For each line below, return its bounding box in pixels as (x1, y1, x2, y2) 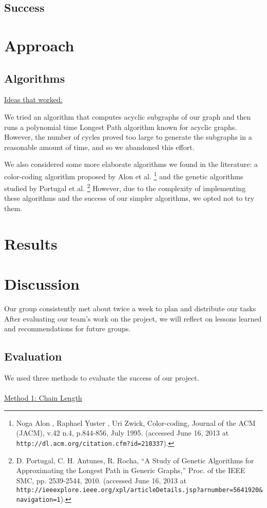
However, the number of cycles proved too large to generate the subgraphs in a (4, 131, 252, 142)
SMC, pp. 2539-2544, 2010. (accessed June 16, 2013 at (16, 475, 187, 485)
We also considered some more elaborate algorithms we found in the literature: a (4, 159, 258, 170)
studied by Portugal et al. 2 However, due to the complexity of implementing (4, 181, 246, 193)
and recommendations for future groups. (4, 323, 131, 334)
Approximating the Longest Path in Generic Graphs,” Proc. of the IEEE (16, 465, 245, 476)
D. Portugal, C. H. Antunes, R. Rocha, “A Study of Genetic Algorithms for (16, 455, 254, 465)
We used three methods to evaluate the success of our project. (4, 372, 199, 383)
